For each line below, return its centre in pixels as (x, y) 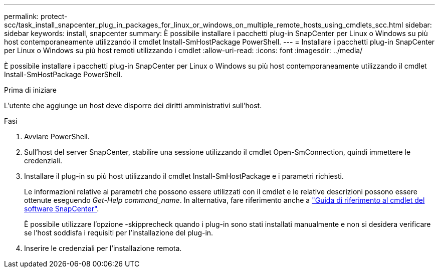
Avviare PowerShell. (57, 137)
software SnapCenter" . (62, 209)
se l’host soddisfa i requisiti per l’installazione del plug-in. (119, 233)
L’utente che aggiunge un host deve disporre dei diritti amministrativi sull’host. (133, 105)
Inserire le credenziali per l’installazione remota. (103, 248)
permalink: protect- (36, 16)
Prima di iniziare (30, 90)
